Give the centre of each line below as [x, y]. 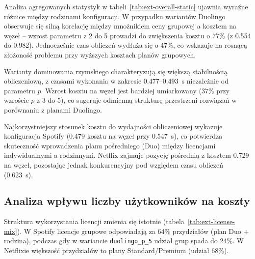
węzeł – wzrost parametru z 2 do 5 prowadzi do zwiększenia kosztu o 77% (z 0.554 [127, 35]
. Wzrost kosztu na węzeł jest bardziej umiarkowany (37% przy [135, 90]
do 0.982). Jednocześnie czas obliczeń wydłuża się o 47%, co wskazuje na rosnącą [126, 45]
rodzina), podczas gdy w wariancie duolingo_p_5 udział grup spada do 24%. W [124, 241]
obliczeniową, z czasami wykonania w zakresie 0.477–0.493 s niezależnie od [116, 81]
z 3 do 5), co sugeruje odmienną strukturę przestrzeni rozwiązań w [137, 100]
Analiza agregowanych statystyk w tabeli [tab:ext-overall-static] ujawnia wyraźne [126, 6]
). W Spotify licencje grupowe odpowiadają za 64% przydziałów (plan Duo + [133, 231]
